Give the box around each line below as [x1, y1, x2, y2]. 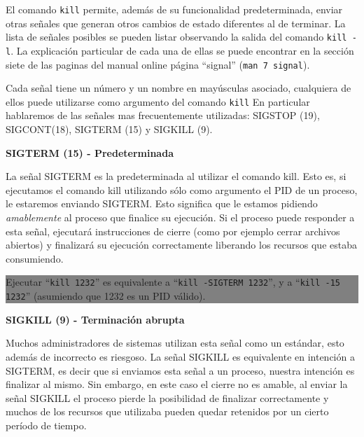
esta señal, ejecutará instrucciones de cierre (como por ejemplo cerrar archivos [6, 223, 340, 238]
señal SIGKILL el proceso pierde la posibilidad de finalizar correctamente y [6, 390, 329, 405]
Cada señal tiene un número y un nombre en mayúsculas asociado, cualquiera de [6, 81, 351, 95]
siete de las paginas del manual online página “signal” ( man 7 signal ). [6, 57, 310, 71]
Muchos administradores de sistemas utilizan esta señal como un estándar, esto [6, 335, 344, 350]
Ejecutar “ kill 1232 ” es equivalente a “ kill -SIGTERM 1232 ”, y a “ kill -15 [6, 275, 340, 289]
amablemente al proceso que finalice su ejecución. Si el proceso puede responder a [6, 210, 355, 225]
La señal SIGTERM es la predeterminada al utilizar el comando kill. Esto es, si [6, 169, 346, 183]
